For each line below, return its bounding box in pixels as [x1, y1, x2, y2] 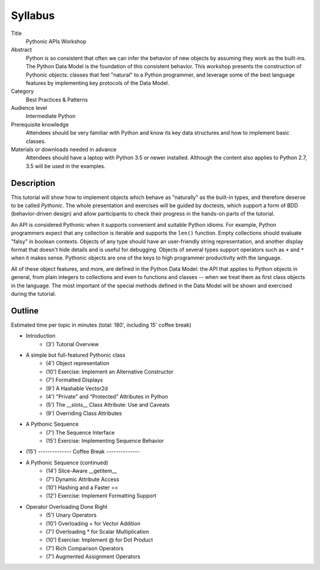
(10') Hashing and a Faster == [46, 484, 119, 491]
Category [11, 88, 34, 95]
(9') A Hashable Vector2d [46, 385, 108, 392]
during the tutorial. [11, 290, 56, 297]
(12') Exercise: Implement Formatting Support [46, 492, 156, 499]
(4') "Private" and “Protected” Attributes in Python [46, 393, 168, 400]
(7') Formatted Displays [46, 376, 103, 384]
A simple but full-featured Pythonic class [25, 351, 126, 359]
